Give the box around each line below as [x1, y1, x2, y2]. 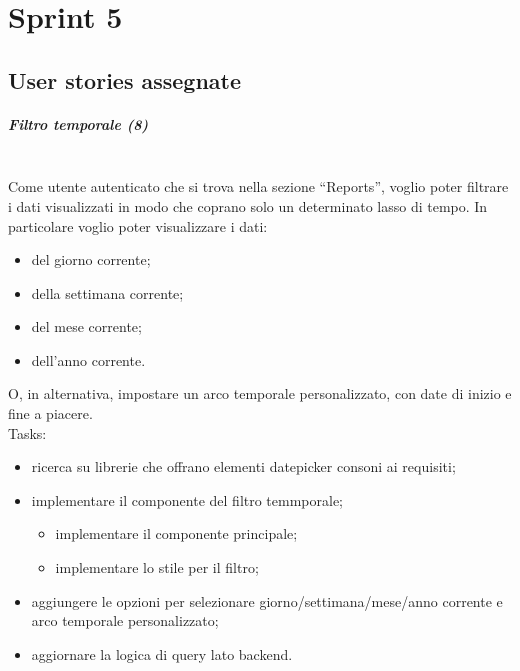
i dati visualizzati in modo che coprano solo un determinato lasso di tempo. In [8, 195, 488, 216]
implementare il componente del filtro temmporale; [31, 489, 344, 510]
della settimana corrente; [31, 282, 184, 303]
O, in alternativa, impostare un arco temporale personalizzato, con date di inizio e [8, 383, 512, 404]
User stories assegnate [8, 64, 242, 95]
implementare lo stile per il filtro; [55, 557, 259, 578]
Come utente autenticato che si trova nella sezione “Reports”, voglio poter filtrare [8, 176, 509, 197]
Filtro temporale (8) [8, 113, 149, 134]
